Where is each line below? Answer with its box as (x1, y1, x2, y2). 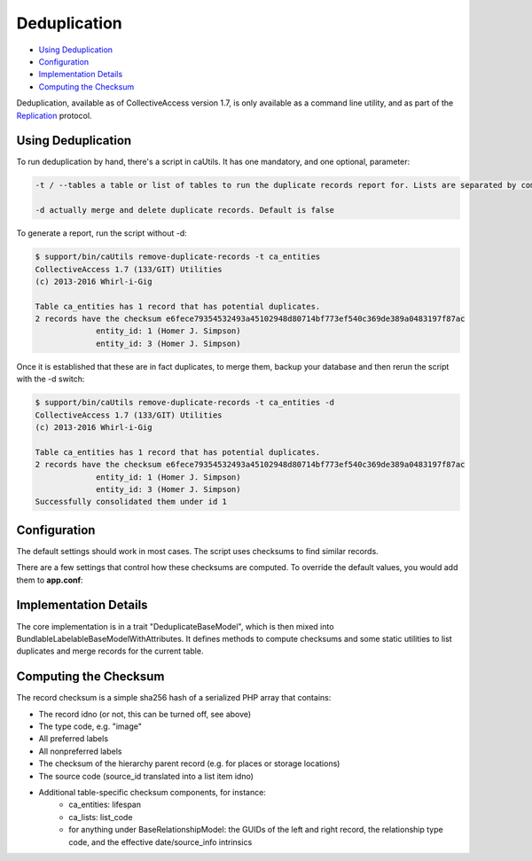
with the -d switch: (16, 373, 85, 385)
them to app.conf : (16, 575, 83, 585)
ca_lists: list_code (68, 811, 133, 822)
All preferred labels (38, 733, 109, 744)
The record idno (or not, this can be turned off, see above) (38, 708, 252, 719)
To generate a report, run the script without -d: (16, 228, 188, 239)
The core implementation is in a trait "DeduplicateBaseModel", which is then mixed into (16, 621, 334, 631)
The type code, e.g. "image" (38, 721, 142, 732)
